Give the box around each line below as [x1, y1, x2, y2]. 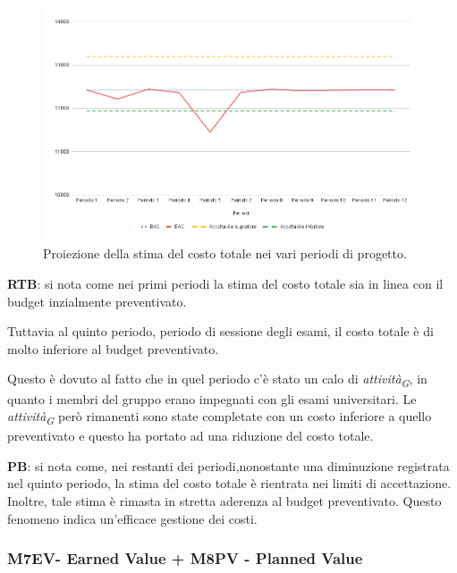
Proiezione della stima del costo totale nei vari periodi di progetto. [43, 244, 407, 263]
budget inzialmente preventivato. [7, 291, 187, 310]
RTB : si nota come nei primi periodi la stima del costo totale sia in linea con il [7, 274, 444, 293]
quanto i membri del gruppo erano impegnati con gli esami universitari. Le [7, 389, 417, 408]
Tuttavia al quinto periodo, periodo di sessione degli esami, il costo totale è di [7, 322, 434, 341]
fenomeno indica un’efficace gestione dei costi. [7, 509, 258, 527]
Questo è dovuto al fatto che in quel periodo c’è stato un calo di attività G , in [7, 369, 427, 391]
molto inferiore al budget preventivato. [7, 339, 219, 358]
